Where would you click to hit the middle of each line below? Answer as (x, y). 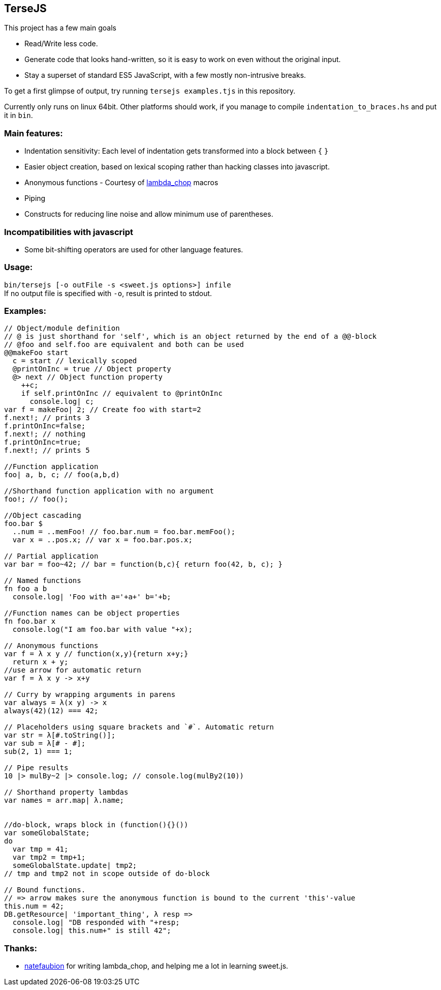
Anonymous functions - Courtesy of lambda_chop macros (121, 183)
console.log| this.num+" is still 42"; (92, 931)
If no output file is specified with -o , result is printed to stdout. (108, 293)
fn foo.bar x (30, 621)
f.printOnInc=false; (45, 426)
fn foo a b (26, 589)
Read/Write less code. (61, 44)
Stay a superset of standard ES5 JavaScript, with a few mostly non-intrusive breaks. (165, 75)
